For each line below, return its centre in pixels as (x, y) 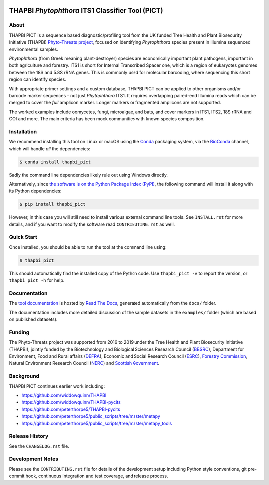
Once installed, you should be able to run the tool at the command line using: (88, 247)
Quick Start (23, 237)
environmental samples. (34, 49)
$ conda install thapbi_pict (55, 162)
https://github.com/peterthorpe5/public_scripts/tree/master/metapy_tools (97, 423)
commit (17, 476)
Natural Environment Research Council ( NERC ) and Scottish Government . (84, 363)
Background (24, 376)
